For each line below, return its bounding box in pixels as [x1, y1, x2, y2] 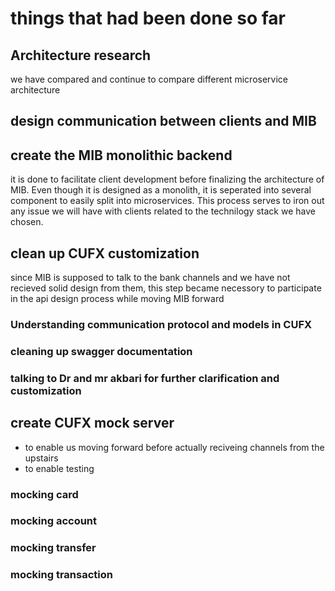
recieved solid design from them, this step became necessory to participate [10, 282, 322, 294]
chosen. [10, 216, 44, 228]
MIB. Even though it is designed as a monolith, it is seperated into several [10, 184, 312, 196]
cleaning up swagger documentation [10, 344, 193, 358]
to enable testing [24, 462, 95, 474]
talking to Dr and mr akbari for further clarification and [10, 371, 280, 385]
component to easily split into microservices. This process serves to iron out [10, 195, 325, 207]
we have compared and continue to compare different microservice [10, 73, 289, 85]
